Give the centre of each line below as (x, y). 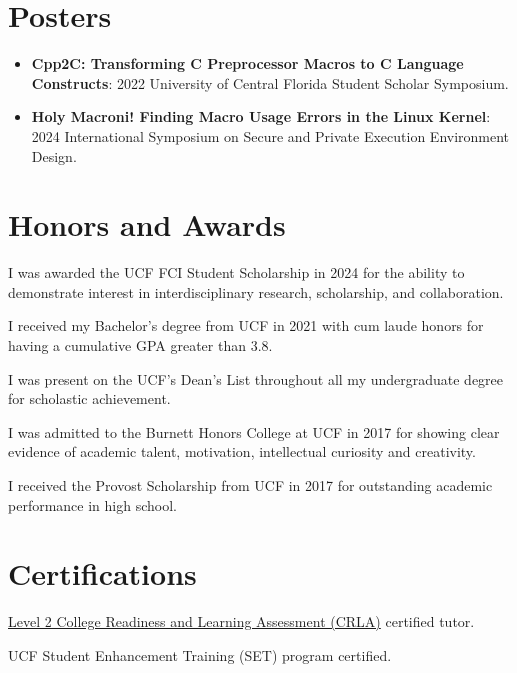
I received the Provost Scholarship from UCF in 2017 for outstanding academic (250, 484)
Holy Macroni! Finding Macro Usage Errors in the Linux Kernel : (261, 116)
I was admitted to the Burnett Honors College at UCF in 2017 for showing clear (254, 431)
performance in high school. (92, 504)
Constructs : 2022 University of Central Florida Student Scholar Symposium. (270, 82)
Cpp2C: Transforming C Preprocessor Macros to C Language (247, 63)
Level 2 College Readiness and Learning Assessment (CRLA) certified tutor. (241, 621)
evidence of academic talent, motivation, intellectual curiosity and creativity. (242, 451)
